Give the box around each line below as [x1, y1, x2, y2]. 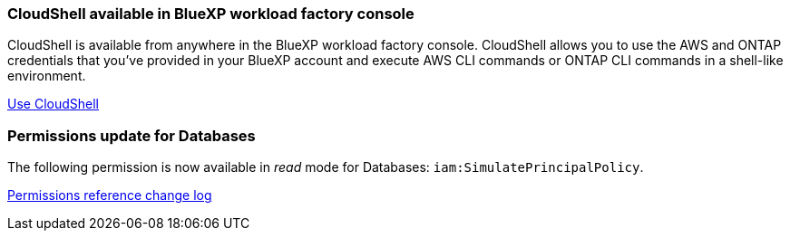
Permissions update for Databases [7, 126, 256, 145]
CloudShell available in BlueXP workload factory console [7, 5, 415, 23]
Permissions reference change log [7, 187, 212, 204]
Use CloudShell [7, 96, 99, 112]
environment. [7, 68, 86, 84]
